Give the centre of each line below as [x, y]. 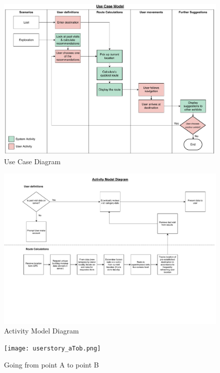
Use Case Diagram [32, 161]
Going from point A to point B [51, 364]
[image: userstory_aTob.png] [52, 348]
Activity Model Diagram [41, 331]
